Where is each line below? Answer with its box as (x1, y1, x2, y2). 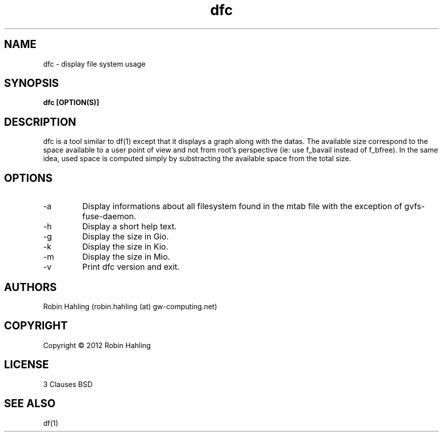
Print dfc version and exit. (82, 262, 180, 272)
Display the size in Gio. (82, 231, 169, 242)
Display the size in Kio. (82, 241, 168, 252)
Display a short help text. (82, 221, 177, 232)
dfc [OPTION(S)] (43, 98, 99, 107)
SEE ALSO (4, 397, 56, 410)
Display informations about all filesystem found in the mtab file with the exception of (82, 201, 403, 212)
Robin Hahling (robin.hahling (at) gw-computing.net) (43, 302, 217, 311)
